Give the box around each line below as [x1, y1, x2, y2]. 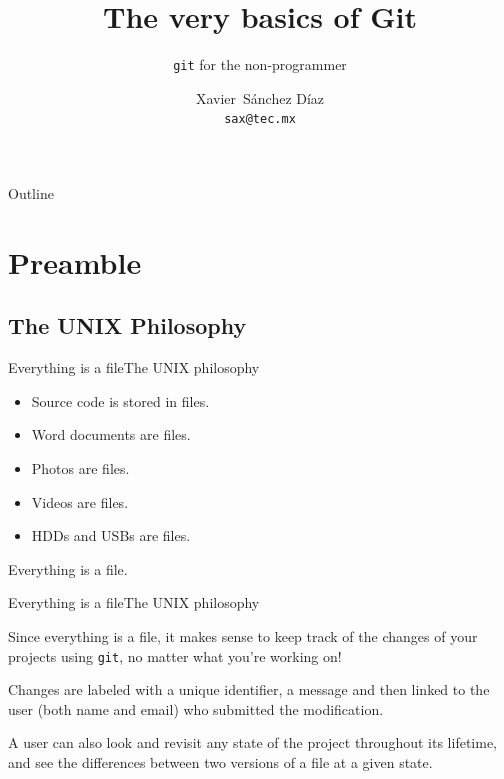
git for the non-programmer [173, 54, 347, 75]
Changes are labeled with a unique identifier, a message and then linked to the [8, 679, 490, 700]
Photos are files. [31, 457, 130, 478]
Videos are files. [31, 491, 129, 512]
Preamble [8, 241, 142, 282]
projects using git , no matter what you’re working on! [8, 645, 342, 666]
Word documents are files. [31, 424, 191, 445]
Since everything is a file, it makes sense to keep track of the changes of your [8, 625, 478, 646]
